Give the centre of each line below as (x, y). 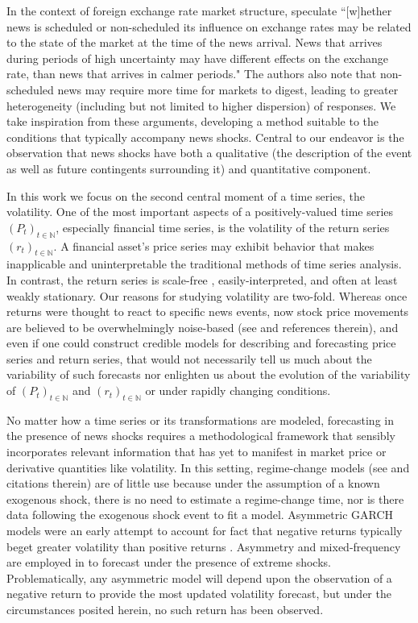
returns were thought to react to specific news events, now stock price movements (208, 311)
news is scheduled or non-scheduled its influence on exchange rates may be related (209, 26)
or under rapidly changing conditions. (238, 390)
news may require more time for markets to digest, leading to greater (228, 89)
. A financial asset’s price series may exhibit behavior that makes (214, 245)
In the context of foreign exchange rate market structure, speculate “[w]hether (199, 10)
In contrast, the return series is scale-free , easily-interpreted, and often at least (202, 279)
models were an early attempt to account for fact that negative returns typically (205, 531)
